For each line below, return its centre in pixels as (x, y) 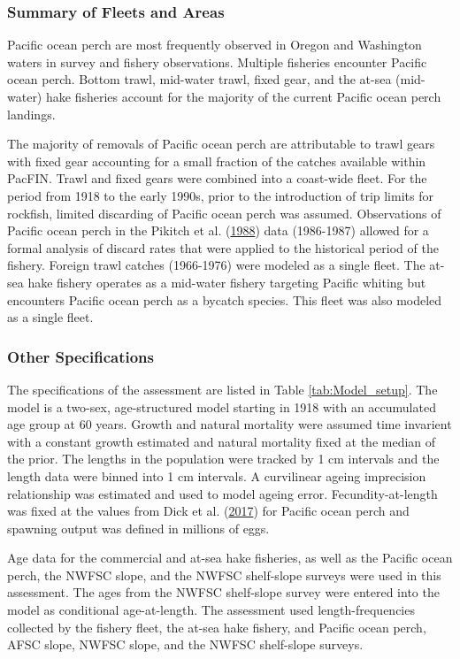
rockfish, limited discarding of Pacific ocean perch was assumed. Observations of (224, 213)
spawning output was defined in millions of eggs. (138, 528)
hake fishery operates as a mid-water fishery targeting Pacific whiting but (227, 282)
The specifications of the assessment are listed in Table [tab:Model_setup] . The (222, 389)
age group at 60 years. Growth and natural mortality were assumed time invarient (230, 424)
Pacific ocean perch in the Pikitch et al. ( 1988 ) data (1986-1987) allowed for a (218, 230)
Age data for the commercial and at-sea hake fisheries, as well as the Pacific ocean (230, 558)
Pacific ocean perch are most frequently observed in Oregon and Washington (215, 45)
